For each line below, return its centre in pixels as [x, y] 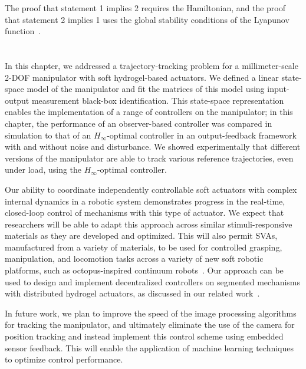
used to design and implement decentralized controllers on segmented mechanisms [153, 281]
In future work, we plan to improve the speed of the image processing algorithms [151, 313]
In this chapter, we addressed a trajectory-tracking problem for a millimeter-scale [152, 65]
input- [278, 89]
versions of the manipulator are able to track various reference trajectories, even [149, 158]
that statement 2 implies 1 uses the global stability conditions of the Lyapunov [147, 19]
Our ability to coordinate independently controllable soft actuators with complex [151, 189]
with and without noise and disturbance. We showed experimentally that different [153, 146]
